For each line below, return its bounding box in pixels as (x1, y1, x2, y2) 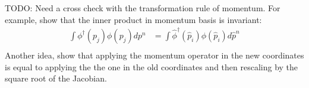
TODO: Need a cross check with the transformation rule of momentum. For (5, 2, 280, 14)
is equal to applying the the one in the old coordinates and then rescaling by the (5, 60, 298, 73)
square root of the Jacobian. (5, 72, 107, 84)
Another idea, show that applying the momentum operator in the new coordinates (5, 48, 304, 61)
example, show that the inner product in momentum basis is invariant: (5, 13, 262, 25)
